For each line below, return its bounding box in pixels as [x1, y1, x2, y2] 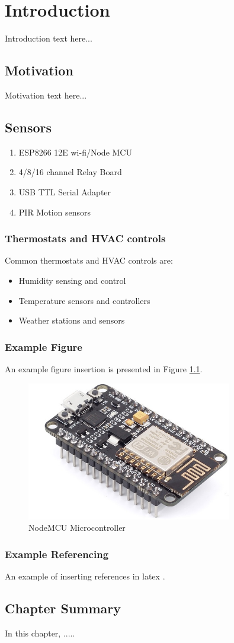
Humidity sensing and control [18, 274, 126, 286]
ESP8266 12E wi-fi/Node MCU [18, 145, 132, 158]
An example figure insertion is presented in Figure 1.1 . [5, 362, 203, 375]
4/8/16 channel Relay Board [18, 166, 122, 178]
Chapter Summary [5, 599, 121, 617]
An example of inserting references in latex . [5, 570, 165, 582]
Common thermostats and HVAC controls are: [5, 254, 173, 267]
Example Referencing [5, 546, 109, 561]
